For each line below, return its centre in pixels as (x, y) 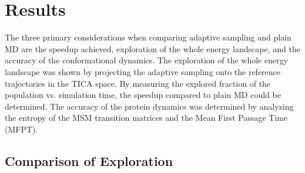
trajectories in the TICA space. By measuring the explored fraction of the (138, 83)
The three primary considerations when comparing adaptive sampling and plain (148, 37)
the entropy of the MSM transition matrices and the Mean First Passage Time (146, 118)
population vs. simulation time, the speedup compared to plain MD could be (143, 95)
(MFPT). (21, 129)
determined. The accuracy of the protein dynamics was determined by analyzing (149, 106)
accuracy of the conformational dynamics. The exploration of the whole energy (147, 60)
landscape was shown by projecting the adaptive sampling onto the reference (143, 71)
